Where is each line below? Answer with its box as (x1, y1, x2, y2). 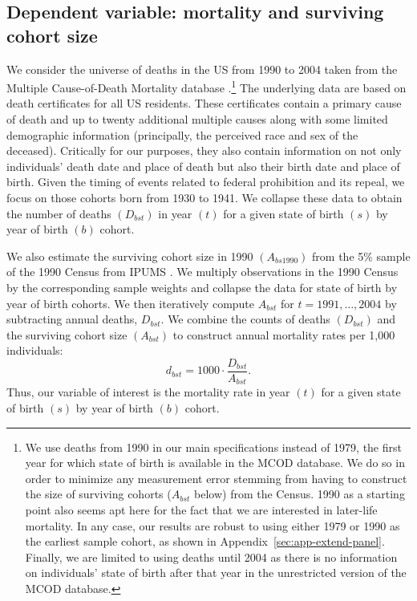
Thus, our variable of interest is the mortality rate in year (6, 384, 290, 400)
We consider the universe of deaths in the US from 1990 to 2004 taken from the (6, 60, 398, 77)
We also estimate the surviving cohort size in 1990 (6, 247, 253, 264)
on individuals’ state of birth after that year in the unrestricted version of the (25, 564, 407, 581)
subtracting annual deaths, (6, 311, 138, 327)
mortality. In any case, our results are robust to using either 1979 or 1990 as (25, 517, 400, 534)
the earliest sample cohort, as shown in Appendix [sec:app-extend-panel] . (25, 533, 385, 550)
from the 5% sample (312, 247, 411, 264)
